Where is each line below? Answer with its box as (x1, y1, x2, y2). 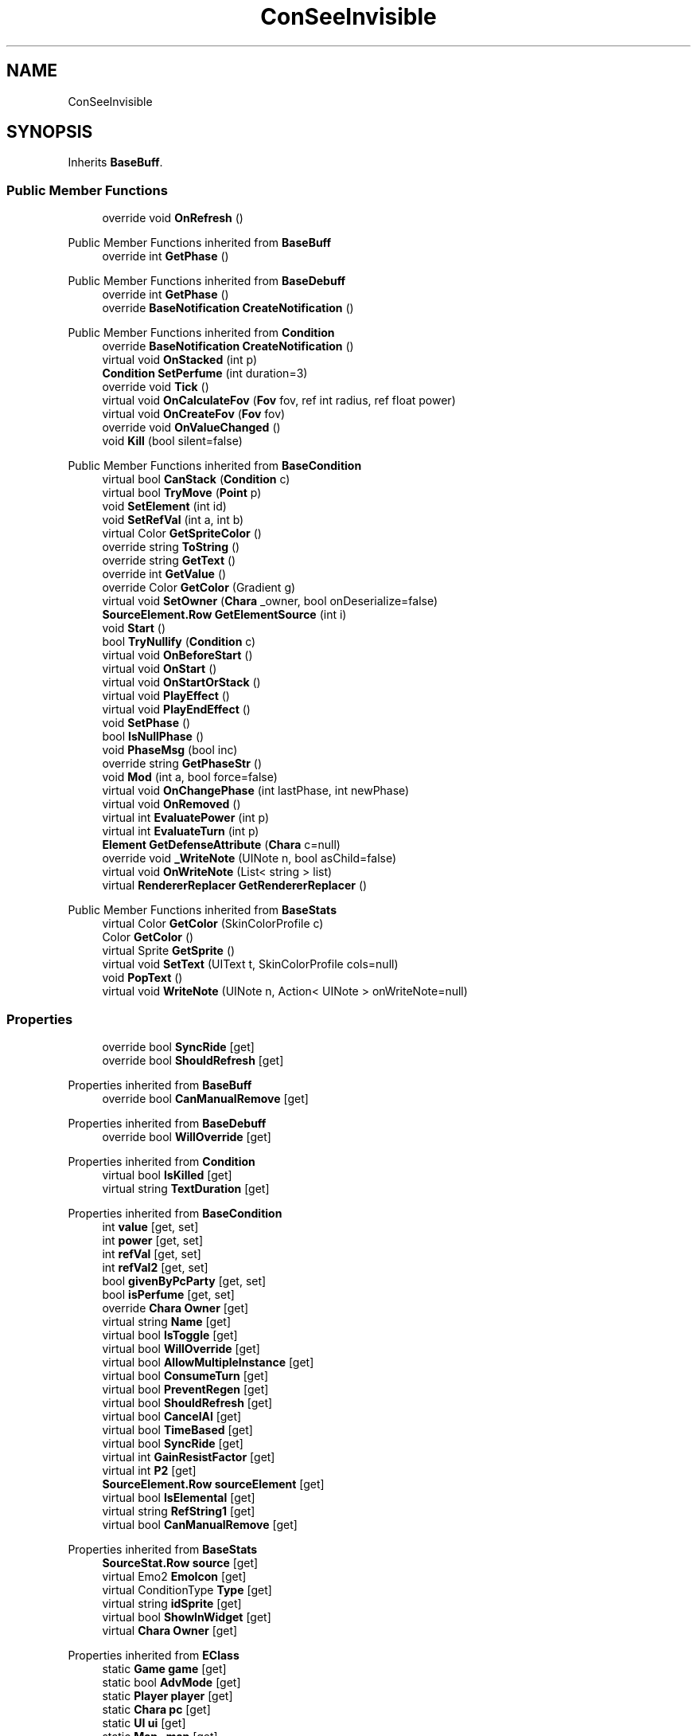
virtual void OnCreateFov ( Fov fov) (102, 407, 286, 421)
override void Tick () (102, 380, 209, 394)
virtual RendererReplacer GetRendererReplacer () (102, 878, 368, 893)
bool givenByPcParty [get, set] (102, 1273, 267, 1288)
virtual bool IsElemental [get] (102, 1490, 255, 1504)
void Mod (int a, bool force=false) (102, 770, 278, 784)
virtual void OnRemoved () (102, 797, 241, 811)
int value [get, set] (102, 1219, 199, 1234)
